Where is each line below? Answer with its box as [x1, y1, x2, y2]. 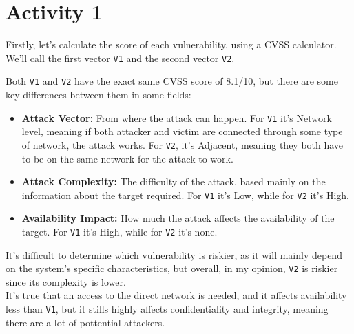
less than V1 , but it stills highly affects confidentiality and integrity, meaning [6, 302, 329, 316]
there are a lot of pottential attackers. [6, 315, 165, 329]
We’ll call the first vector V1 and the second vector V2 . [6, 50, 235, 65]
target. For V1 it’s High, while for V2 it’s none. [21, 224, 218, 238]
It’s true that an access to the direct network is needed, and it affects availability [6, 288, 347, 302]
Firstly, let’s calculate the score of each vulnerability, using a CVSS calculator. [6, 37, 337, 52]
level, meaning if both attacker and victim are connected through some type [21, 124, 343, 138]
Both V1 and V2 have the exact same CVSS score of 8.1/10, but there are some [6, 74, 338, 88]
